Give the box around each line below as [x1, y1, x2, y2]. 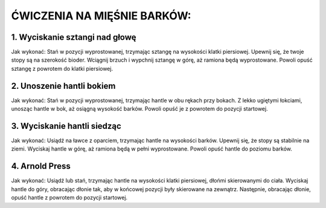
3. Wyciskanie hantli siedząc [11, 121, 122, 131]
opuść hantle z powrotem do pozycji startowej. [11, 194, 128, 201]
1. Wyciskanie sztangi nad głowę [11, 32, 136, 42]
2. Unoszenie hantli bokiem [11, 80, 116, 91]
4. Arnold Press [11, 161, 71, 172]
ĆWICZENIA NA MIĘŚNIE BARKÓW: [11, 9, 191, 22]
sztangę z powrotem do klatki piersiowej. [11, 65, 113, 72]
